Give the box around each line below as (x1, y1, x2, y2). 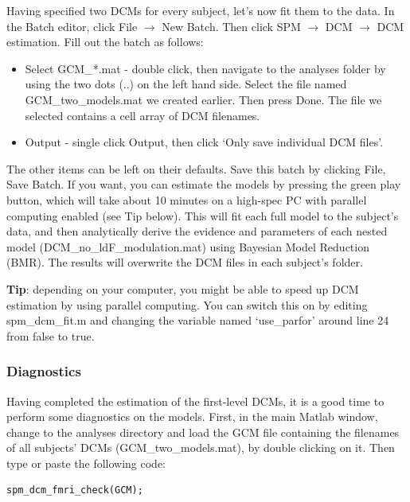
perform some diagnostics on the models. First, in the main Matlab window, (6, 408, 378, 425)
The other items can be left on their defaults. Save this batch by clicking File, (6, 160, 386, 177)
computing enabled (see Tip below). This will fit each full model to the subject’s (6, 207, 399, 224)
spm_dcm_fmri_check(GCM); (6, 484, 143, 496)
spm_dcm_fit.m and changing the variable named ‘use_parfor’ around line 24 (6, 312, 389, 329)
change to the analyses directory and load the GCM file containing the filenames (6, 423, 400, 440)
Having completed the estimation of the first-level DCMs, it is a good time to (6, 392, 385, 409)
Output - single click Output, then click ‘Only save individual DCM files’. (25, 134, 384, 150)
